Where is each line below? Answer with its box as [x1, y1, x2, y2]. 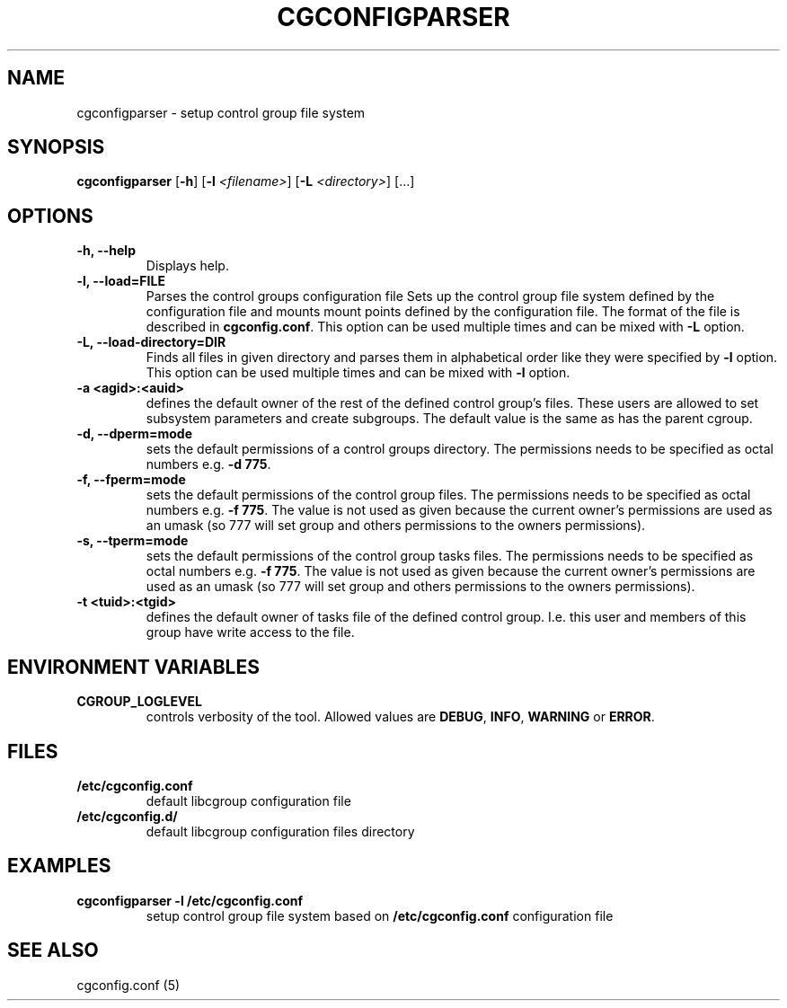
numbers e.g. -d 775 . [146, 456, 271, 473]
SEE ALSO [7, 939, 99, 962]
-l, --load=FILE [76, 273, 165, 289]
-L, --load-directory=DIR [76, 334, 226, 350]
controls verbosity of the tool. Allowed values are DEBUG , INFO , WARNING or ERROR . [146, 709, 655, 725]
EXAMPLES [7, 854, 111, 878]
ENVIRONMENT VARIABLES [7, 655, 260, 678]
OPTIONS [7, 204, 93, 227]
